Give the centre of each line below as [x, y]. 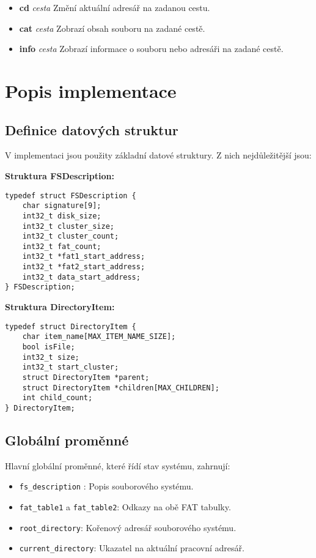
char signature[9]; [62, 206]
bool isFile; [49, 347]
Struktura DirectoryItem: [60, 307]
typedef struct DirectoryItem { [71, 326]
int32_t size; [51, 357]
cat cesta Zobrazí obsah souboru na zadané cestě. [112, 28]
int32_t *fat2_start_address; [84, 267]
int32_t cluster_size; [68, 226]
